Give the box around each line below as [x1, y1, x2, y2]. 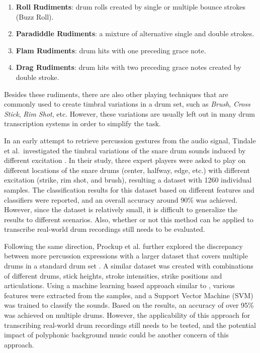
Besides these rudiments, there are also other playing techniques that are [4, 89, 228, 99]
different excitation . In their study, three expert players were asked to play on [4, 155, 246, 165]
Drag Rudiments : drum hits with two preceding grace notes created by [16, 62, 241, 72]
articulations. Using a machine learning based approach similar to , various [4, 280, 235, 291]
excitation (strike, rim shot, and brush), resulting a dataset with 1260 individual [4, 174, 252, 185]
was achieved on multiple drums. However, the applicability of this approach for [4, 310, 250, 320]
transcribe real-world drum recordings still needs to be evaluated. [4, 224, 205, 234]
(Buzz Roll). [16, 11, 54, 22]
